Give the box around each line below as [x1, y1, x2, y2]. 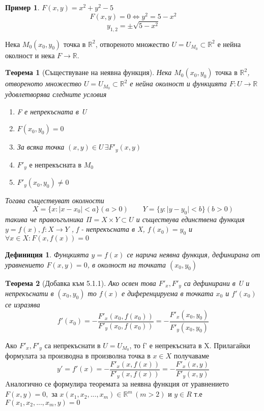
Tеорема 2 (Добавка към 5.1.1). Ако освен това [5, 277, 156, 288]
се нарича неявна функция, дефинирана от [127, 249, 260, 259]
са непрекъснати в [44, 340, 101, 350]
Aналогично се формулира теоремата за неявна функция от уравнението [5, 378, 229, 389]
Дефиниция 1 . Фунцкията [5, 249, 89, 259]
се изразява [5, 299, 40, 310]
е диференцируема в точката [122, 288, 214, 299]
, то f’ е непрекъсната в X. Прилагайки [129, 340, 250, 350]
